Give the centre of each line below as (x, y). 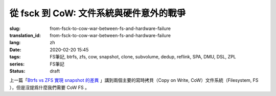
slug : (15, 28)
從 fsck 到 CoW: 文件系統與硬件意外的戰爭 (98, 13)
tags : (15, 57)
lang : (15, 43)
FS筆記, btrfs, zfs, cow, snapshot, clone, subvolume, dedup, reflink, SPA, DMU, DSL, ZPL (143, 57)
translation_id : (25, 35)
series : (17, 64)
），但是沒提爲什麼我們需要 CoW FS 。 (49, 87)
